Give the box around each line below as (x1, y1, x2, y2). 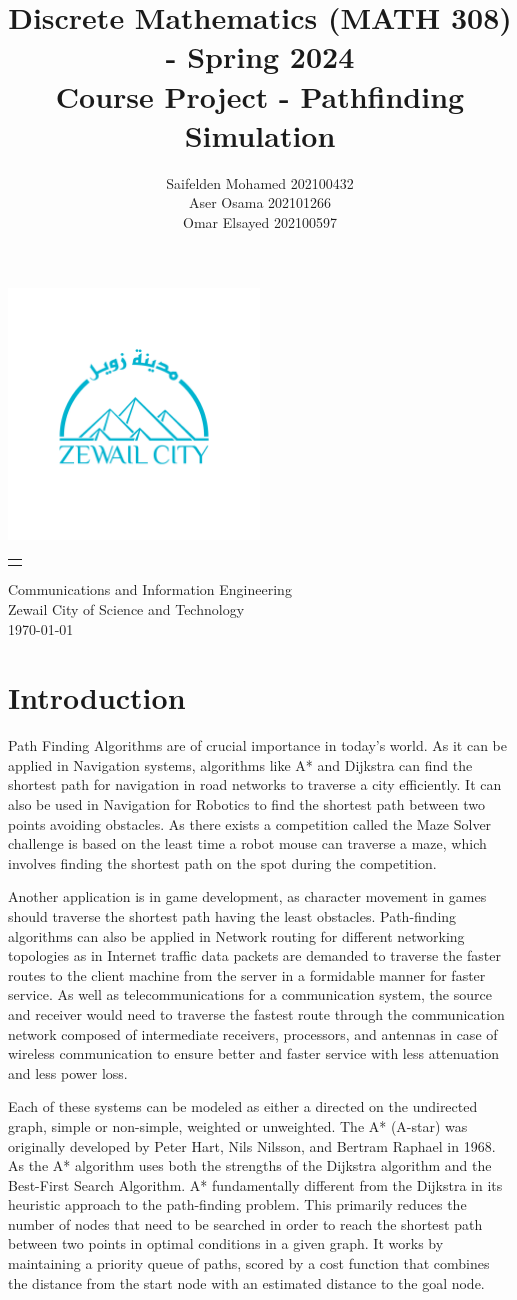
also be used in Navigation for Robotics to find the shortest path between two (8, 794, 486, 814)
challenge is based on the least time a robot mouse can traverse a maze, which (8, 833, 487, 854)
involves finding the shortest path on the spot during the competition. (8, 852, 437, 873)
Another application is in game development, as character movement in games (8, 886, 487, 907)
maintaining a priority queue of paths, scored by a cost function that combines (8, 1253, 490, 1274)
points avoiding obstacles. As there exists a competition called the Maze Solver (8, 813, 492, 834)
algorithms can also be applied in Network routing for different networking (8, 925, 465, 946)
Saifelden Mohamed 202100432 (166, 172, 354, 193)
